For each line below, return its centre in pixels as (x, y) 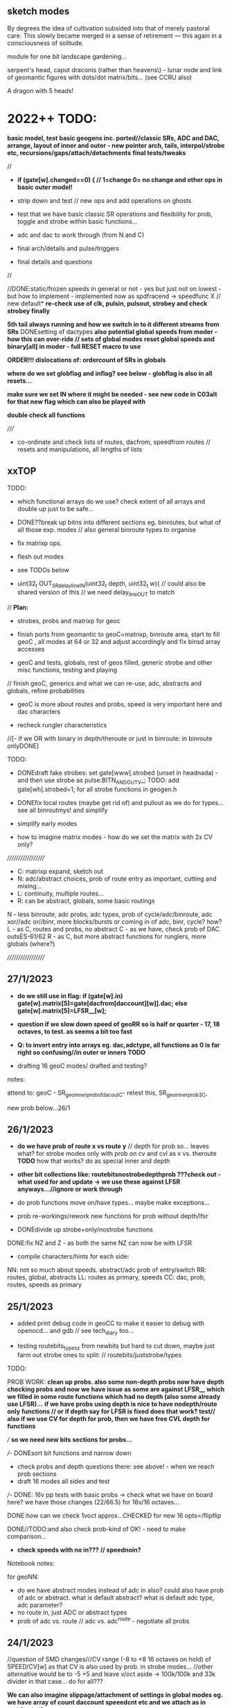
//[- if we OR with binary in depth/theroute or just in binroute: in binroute (110, 738)
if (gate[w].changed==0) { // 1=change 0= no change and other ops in (120, 179)
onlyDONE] (23, 746)
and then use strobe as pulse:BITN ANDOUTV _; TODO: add (98, 781)
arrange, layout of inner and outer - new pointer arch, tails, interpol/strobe (116, 145)
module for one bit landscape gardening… (67, 56)
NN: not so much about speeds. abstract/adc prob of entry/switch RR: (107, 1270)
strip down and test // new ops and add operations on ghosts (104, 200)
